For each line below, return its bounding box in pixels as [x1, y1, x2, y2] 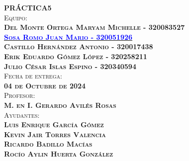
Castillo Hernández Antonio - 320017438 [4, 41, 153, 52]
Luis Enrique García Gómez [4, 119, 104, 130]
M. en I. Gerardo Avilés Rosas [4, 99, 116, 110]
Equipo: [4, 12, 27, 22]
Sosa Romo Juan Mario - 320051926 [4, 31, 133, 42]
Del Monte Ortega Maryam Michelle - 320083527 [4, 22, 185, 32]
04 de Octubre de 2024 [4, 80, 86, 90]
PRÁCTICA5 [4, 2, 52, 12]
